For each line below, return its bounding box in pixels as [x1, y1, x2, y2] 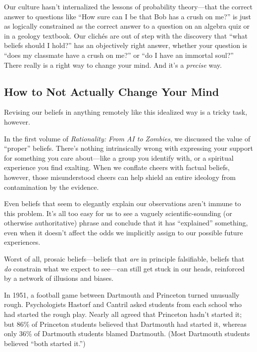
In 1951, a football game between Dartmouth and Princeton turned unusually [4, 289, 240, 300]
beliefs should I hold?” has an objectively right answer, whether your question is [4, 40, 248, 50]
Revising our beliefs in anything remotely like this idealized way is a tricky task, [4, 107, 248, 117]
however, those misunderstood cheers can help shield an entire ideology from [4, 172, 236, 182]
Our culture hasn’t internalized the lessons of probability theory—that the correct [4, 1, 253, 11]
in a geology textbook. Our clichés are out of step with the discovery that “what [4, 30, 248, 41]
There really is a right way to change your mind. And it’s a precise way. [4, 59, 222, 70]
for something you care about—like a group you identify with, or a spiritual [4, 152, 234, 163]
